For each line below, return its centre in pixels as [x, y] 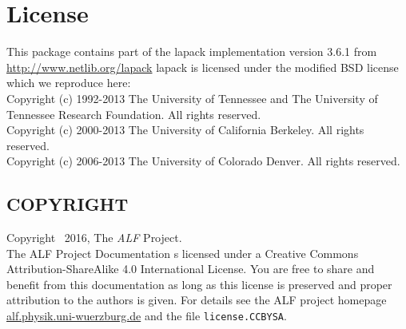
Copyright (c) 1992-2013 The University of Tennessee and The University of [192, 98]
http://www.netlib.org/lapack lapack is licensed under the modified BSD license [203, 67]
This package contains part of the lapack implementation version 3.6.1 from [192, 52]
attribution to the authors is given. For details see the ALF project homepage [197, 300]
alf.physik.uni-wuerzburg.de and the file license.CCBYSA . [147, 316]
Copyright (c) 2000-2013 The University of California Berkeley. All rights [185, 130]
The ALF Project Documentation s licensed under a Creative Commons [183, 253]
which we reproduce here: [69, 83]
